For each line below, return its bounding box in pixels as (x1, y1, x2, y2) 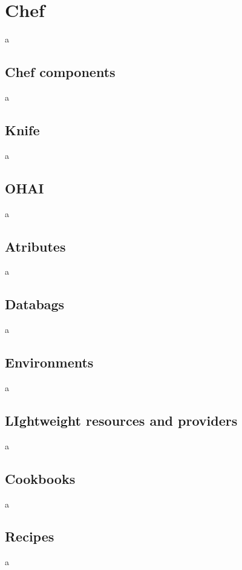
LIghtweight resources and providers (5, 411, 238, 429)
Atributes (5, 236, 66, 255)
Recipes (5, 527, 54, 546)
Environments (5, 353, 94, 372)
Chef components (5, 62, 116, 81)
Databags (5, 295, 65, 313)
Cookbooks (5, 469, 76, 488)
